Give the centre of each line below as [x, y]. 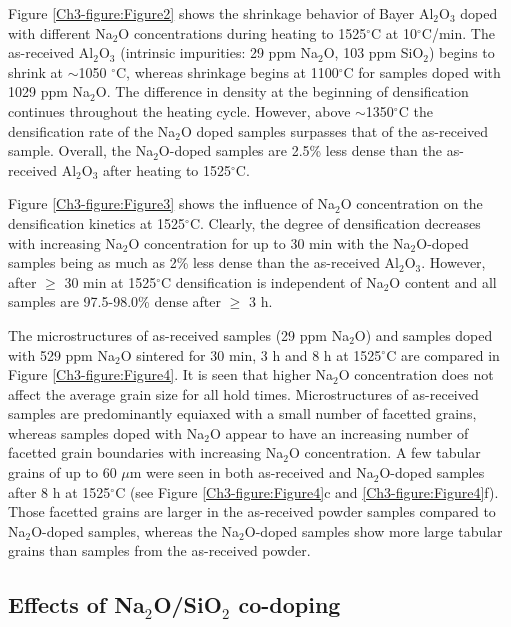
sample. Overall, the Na [81, 150]
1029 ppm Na [49, 91]
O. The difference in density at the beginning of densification [282, 91]
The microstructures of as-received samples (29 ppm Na [179, 334]
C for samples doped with [422, 71]
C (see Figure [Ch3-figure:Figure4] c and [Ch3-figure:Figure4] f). [307, 491]
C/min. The [458, 32]
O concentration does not [416, 374]
